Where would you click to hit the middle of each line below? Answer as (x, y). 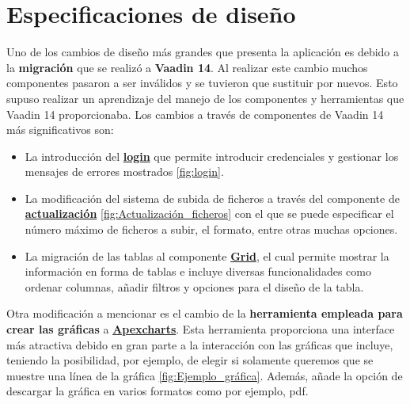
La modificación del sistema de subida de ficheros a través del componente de (212, 198)
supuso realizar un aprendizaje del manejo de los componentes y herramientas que (205, 98)
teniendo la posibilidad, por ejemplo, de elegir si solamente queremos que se (190, 360)
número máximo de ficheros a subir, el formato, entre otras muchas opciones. (211, 229)
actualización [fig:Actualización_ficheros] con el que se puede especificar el (209, 213)
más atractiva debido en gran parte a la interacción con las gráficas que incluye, (200, 344)
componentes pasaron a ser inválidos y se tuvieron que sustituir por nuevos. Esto (202, 83)
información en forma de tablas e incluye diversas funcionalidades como (198, 271)
